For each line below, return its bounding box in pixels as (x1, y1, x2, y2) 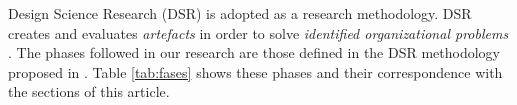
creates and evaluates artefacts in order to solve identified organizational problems (8, 22, 509, 43)
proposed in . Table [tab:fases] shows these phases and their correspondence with (8, 61, 503, 82)
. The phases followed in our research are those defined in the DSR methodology (8, 42, 500, 63)
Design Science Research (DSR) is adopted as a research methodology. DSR (8, 3, 472, 23)
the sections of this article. (8, 81, 170, 102)
